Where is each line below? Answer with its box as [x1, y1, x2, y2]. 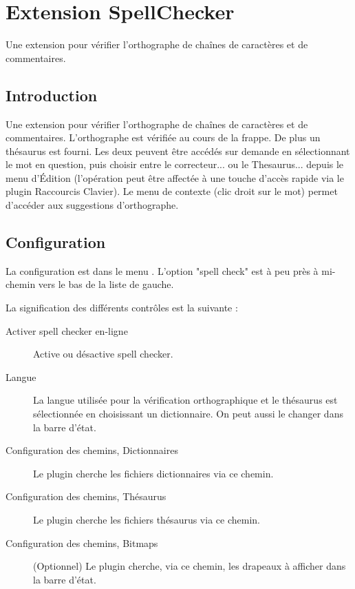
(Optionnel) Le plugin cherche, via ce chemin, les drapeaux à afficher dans [33, 559, 346, 573]
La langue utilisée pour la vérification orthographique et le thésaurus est [33, 393, 338, 407]
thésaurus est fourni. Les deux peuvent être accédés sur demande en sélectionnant [6, 143, 350, 158]
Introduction [6, 84, 98, 105]
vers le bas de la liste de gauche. [38, 277, 174, 291]
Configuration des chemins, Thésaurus [6, 489, 166, 504]
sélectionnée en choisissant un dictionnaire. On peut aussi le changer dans [33, 406, 343, 421]
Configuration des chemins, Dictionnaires [6, 443, 178, 457]
